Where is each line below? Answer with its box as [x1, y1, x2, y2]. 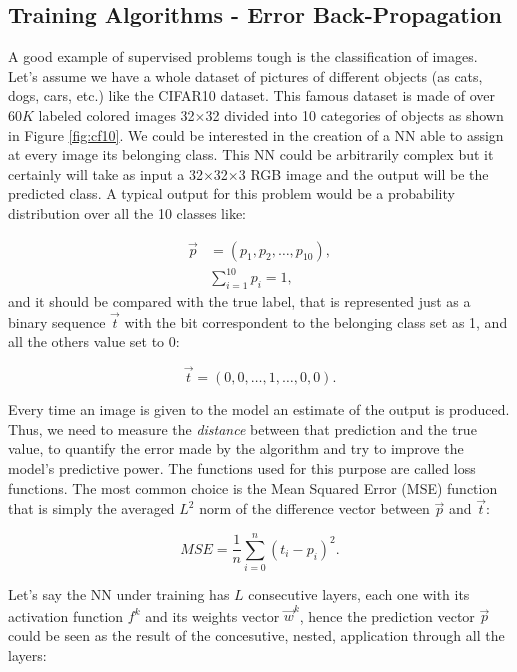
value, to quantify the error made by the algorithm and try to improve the [8, 438, 464, 459]
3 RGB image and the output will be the [238, 163, 489, 184]
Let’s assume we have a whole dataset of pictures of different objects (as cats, [8, 65, 483, 86]
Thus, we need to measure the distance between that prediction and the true [8, 418, 477, 439]
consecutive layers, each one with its [248, 584, 470, 605]
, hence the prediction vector [299, 605, 475, 626]
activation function [8, 605, 124, 626]
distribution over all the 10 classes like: [8, 202, 246, 223]
